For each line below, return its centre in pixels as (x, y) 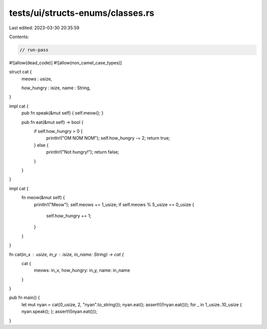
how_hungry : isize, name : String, (56, 88)
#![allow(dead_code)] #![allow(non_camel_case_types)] (66, 62)
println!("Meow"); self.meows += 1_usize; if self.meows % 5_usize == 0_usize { (114, 204)
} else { (41, 145)
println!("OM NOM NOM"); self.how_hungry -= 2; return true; (108, 138)
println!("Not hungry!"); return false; (83, 152)
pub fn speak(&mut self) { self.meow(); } (63, 113)
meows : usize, (37, 79)
